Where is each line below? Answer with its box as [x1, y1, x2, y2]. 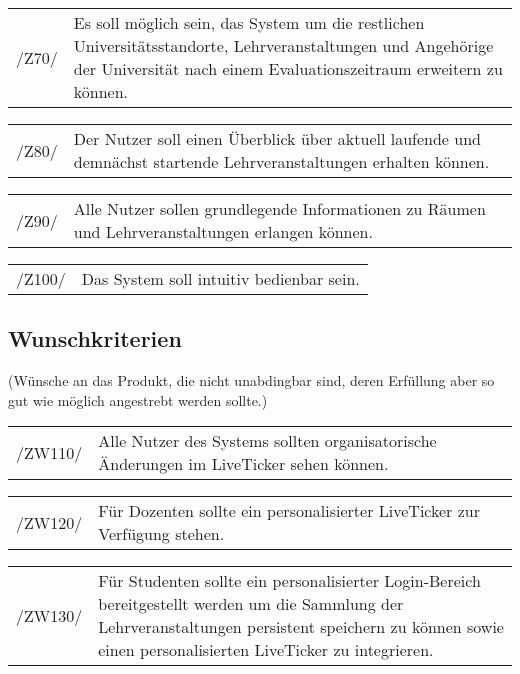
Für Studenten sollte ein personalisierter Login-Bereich [98, 569, 481, 593]
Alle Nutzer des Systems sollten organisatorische [98, 429, 437, 453]
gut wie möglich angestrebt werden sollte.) [8, 389, 268, 410]
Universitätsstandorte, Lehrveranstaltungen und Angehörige [73, 34, 494, 57]
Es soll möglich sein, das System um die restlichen [73, 11, 425, 34]
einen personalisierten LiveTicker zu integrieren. [98, 638, 434, 662]
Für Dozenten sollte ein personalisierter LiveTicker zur [98, 499, 480, 523]
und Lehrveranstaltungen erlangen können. [73, 220, 373, 243]
